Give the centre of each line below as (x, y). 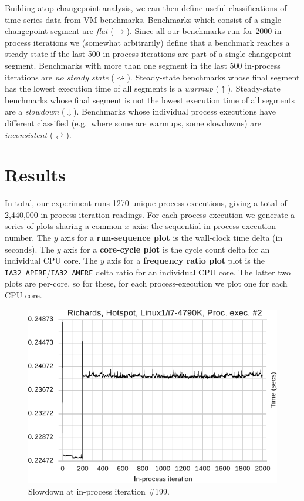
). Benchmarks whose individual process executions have (175, 111)
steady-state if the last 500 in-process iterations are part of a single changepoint (148, 54)
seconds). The (30, 249)
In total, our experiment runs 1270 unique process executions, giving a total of (146, 203)
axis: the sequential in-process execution (204, 226)
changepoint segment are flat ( (59, 31)
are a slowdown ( (35, 111)
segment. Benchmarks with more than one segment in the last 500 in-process (143, 65)
